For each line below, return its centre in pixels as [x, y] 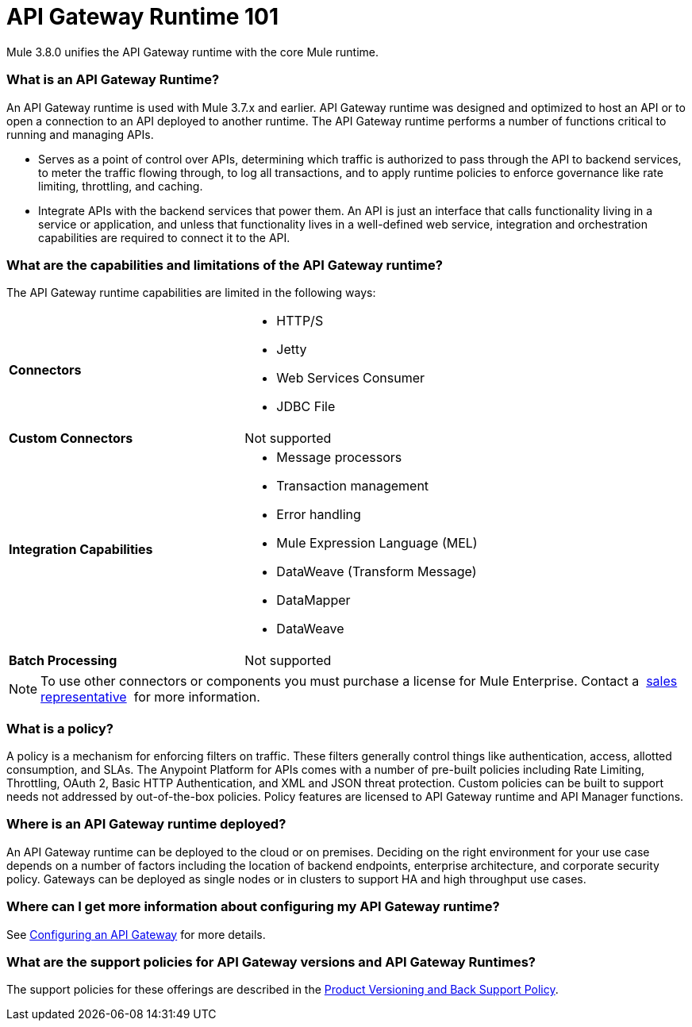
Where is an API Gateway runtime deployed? [146, 824]
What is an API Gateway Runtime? [113, 80]
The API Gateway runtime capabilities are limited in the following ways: [191, 293]
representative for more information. [150, 697]
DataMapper [313, 600]
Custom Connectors [71, 438]
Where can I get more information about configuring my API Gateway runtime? [253, 907]
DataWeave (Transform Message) [377, 572]
